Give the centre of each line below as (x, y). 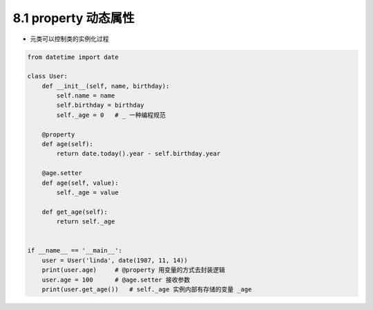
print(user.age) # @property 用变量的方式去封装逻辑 (134, 270)
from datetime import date (73, 57)
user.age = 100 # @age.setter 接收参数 (116, 280)
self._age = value (87, 193)
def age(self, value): (80, 183)
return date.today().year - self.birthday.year (138, 154)
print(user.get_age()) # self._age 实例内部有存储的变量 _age (147, 289)
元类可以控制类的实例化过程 (69, 39)
